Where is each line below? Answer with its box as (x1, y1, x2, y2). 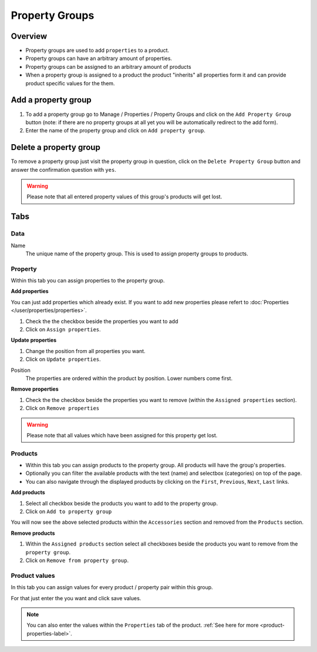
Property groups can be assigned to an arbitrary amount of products (25, 63, 191, 70)
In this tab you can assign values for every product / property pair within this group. (11, 584, 214, 591)
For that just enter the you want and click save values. (11, 594, 141, 601)
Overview (11, 31, 48, 41)
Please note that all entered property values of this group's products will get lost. (26, 193, 222, 200)
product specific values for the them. (25, 79, 115, 87)
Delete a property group (11, 142, 101, 152)
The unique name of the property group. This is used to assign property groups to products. (25, 250, 249, 257)
